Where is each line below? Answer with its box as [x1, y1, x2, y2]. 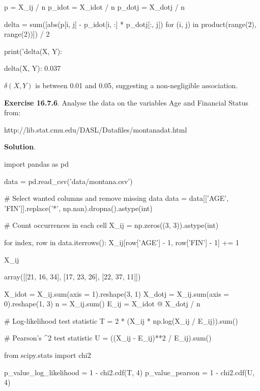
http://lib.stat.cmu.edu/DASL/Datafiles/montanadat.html [4, 124, 187, 135]
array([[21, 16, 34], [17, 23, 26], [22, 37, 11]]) [4, 271, 141, 282]
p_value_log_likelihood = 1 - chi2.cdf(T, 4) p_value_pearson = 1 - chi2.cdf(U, [4, 367, 255, 377]
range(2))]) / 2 [4, 29, 50, 39]
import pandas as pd [4, 158, 69, 169]
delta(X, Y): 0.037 [4, 63, 61, 73]
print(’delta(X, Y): [4, 45, 63, 56]
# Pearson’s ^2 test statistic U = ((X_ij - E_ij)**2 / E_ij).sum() [4, 332, 212, 343]
